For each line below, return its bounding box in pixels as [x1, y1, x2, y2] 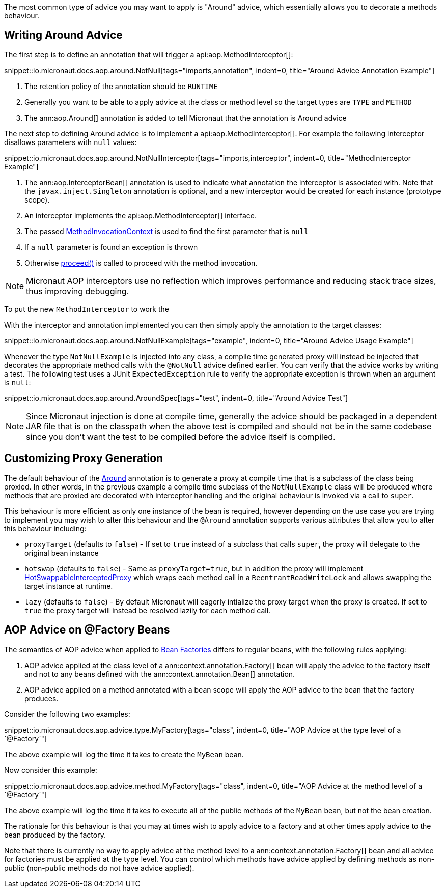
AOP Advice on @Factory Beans [4, 623, 170, 637]
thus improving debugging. [26, 285, 129, 296]
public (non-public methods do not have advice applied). [4, 863, 194, 872]
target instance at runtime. [24, 581, 113, 590]
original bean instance [24, 548, 99, 557]
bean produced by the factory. [4, 830, 106, 839]
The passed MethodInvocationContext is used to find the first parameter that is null [24, 226, 309, 236]
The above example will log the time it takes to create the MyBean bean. [4, 750, 244, 759]
